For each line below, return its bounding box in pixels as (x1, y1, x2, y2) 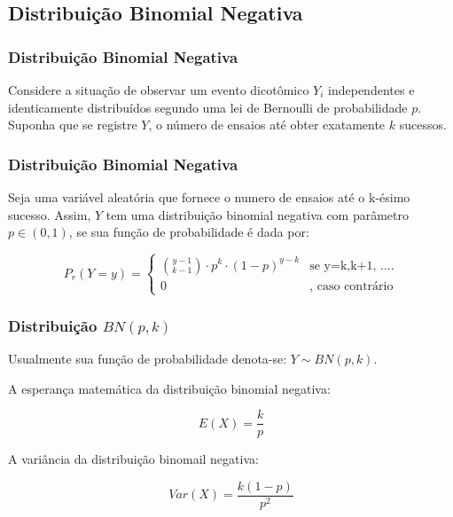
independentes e (328, 81, 415, 98)
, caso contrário (309, 279, 394, 293)
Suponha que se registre (8, 115, 137, 134)
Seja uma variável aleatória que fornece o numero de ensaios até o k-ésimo (8, 188, 410, 206)
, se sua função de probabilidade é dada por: (68, 223, 309, 241)
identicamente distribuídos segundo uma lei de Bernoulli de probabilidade (8, 98, 408, 116)
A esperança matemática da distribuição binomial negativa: (8, 379, 331, 397)
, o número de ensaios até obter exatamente (148, 115, 386, 134)
